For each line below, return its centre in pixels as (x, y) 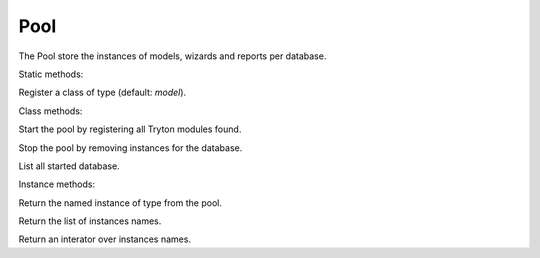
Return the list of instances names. (90, 221)
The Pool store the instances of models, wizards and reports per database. (172, 56)
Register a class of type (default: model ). (102, 92)
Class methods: (50, 111)
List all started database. (69, 166)
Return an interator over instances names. (105, 239)
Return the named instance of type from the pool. (120, 202)
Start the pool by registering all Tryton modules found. (130, 129)
